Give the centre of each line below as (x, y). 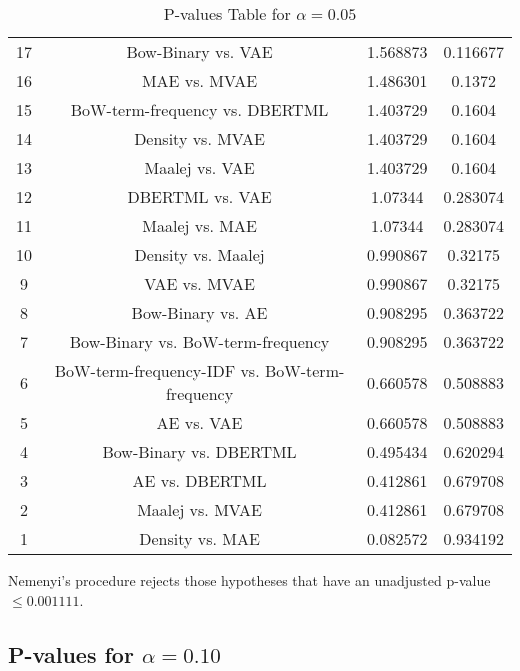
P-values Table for (227, 13)
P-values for (71, 653)
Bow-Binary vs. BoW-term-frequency (199, 341)
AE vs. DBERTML (199, 480)
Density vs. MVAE (199, 138)
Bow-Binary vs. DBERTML (199, 451)
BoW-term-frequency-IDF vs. (157, 370)
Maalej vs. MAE (199, 225)
